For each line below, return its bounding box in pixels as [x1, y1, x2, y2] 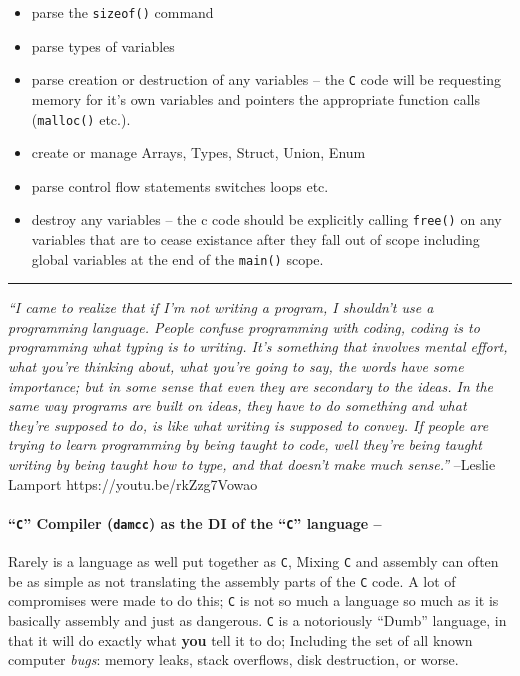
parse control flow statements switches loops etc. [31, 175, 329, 196]
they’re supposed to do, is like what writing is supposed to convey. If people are [8, 414, 489, 435]
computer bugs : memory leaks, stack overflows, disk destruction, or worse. [8, 649, 459, 670]
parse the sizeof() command [31, 2, 214, 22]
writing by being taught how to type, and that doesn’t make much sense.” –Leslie [8, 454, 496, 474]
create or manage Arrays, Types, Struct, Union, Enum [31, 142, 366, 163]
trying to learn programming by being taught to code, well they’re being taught [8, 434, 482, 455]
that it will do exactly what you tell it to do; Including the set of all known [8, 629, 473, 650]
